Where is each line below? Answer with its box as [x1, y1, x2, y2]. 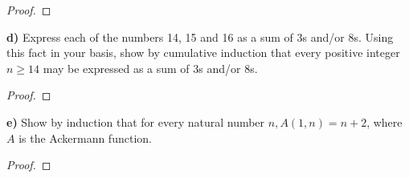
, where [366, 113, 403, 130]
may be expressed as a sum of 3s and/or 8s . [43, 59, 258, 76]
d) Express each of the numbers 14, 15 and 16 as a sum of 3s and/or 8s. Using [6, 28, 394, 45]
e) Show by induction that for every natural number [6, 113, 265, 130]
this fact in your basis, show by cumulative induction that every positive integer [6, 44, 400, 61]
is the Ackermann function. [18, 129, 152, 146]
